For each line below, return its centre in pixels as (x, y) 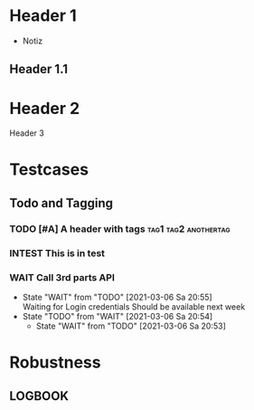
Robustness (55, 362)
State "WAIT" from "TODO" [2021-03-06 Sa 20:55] (117, 297)
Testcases (49, 170)
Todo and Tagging (61, 203)
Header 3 (27, 133)
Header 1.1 (39, 69)
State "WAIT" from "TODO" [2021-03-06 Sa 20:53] (131, 326)
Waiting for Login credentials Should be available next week (134, 306)
